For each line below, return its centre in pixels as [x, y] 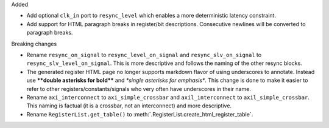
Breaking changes [34, 44]
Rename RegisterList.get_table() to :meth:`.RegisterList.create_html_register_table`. [140, 114]
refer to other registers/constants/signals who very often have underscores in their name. [139, 89]
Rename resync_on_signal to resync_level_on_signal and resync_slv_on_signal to [144, 55]
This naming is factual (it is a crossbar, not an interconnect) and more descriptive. [129, 106]
